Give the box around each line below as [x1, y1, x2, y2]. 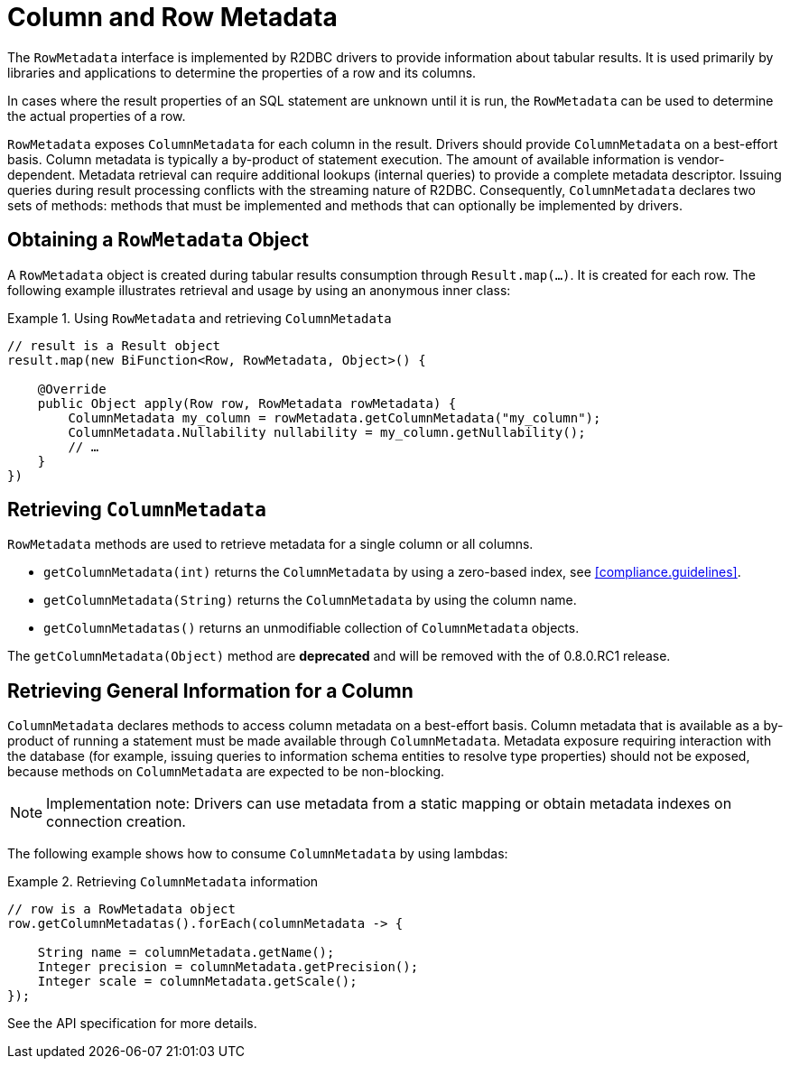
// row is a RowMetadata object [7, 902, 236, 917]
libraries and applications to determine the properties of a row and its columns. [7, 64, 477, 80]
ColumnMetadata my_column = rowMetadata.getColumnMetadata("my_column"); [68, 410, 601, 425]
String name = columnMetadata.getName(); [37, 945, 335, 960]
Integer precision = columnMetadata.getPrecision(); [37, 959, 419, 975]
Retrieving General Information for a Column [7, 679, 414, 702]
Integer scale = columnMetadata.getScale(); [37, 974, 358, 989]
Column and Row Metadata [7, 2, 338, 32]
